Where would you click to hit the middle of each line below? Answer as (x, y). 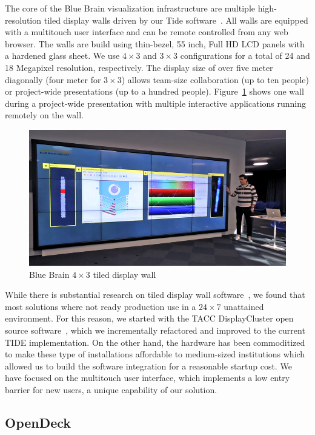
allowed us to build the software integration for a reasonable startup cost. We (148, 366)
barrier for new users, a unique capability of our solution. (111, 390)
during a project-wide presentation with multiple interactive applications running (156, 103)
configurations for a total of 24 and (245, 56)
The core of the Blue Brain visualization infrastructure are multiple (130, 8)
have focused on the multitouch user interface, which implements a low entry (148, 378)
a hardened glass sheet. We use (62, 56)
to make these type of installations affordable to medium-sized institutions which (155, 354)
